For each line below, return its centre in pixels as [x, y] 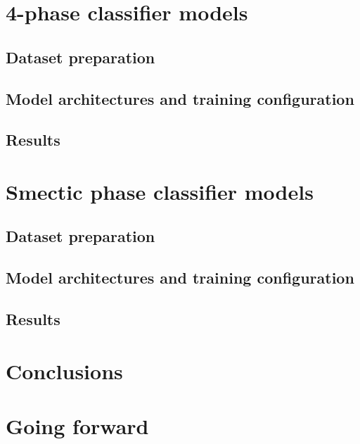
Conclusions [64, 370]
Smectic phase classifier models [160, 191]
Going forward [77, 426]
